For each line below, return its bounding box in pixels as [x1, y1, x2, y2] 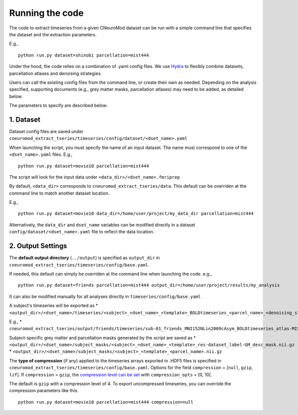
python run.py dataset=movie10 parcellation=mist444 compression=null [18, 399, 194, 405]
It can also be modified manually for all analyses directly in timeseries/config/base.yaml [9, 293, 201, 299]
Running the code [9, 7, 84, 18]
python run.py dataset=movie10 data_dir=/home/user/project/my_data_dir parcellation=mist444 [18, 211, 254, 216]
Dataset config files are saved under [9, 128, 84, 134]
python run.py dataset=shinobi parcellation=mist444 [18, 52, 149, 58]
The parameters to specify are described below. [9, 102, 108, 109]
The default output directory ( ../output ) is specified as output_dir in [9, 255, 160, 261]
